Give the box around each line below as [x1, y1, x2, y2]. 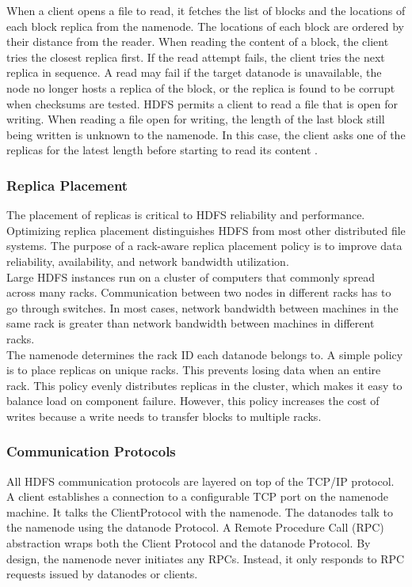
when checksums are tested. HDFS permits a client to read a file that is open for [6, 95, 398, 112]
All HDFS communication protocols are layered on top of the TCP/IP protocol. [6, 472, 395, 489]
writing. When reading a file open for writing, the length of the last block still [6, 111, 385, 127]
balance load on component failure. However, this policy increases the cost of [6, 392, 380, 409]
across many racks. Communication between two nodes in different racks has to [6, 284, 391, 301]
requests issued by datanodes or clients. [6, 566, 198, 582]
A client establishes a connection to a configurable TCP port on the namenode [6, 488, 388, 505]
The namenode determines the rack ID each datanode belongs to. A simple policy [6, 346, 403, 362]
